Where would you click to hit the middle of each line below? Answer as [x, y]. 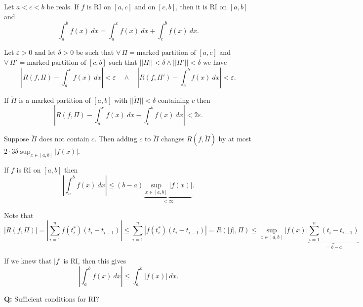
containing [174, 100]
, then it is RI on [202, 6]
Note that [19, 215]
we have [215, 62]
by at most [235, 139]
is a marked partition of [55, 100]
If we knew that [28, 260]
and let [45, 52]
